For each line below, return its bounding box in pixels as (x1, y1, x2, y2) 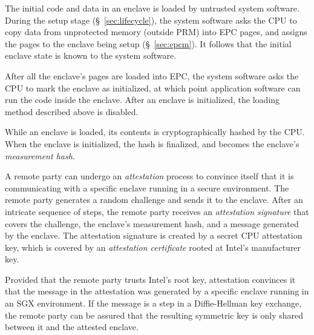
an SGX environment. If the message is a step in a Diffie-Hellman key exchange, (5, 297, 302, 310)
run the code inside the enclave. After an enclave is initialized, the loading (5, 93, 280, 106)
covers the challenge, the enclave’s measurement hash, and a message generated (5, 217, 299, 230)
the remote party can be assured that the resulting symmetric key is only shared (5, 308, 303, 321)
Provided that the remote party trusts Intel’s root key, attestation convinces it (5, 273, 296, 285)
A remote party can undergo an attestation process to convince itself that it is (5, 170, 294, 182)
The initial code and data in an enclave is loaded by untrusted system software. (5, 2, 299, 14)
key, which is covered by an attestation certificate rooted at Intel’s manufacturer (5, 240, 301, 253)
